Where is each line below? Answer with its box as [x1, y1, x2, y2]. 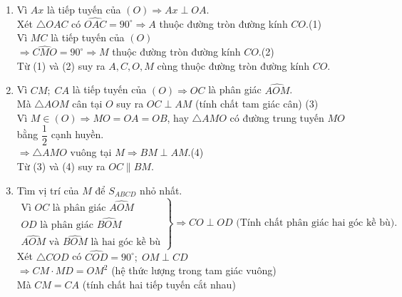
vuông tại [70, 145, 112, 160]
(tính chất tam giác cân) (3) [195, 96, 319, 111]
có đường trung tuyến [230, 110, 324, 125]
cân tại [72, 96, 103, 111]
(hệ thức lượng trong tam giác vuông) [111, 263, 277, 278]
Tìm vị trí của [16, 182, 79, 197]
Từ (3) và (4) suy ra [16, 159, 105, 174]
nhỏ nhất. [140, 182, 182, 197]
